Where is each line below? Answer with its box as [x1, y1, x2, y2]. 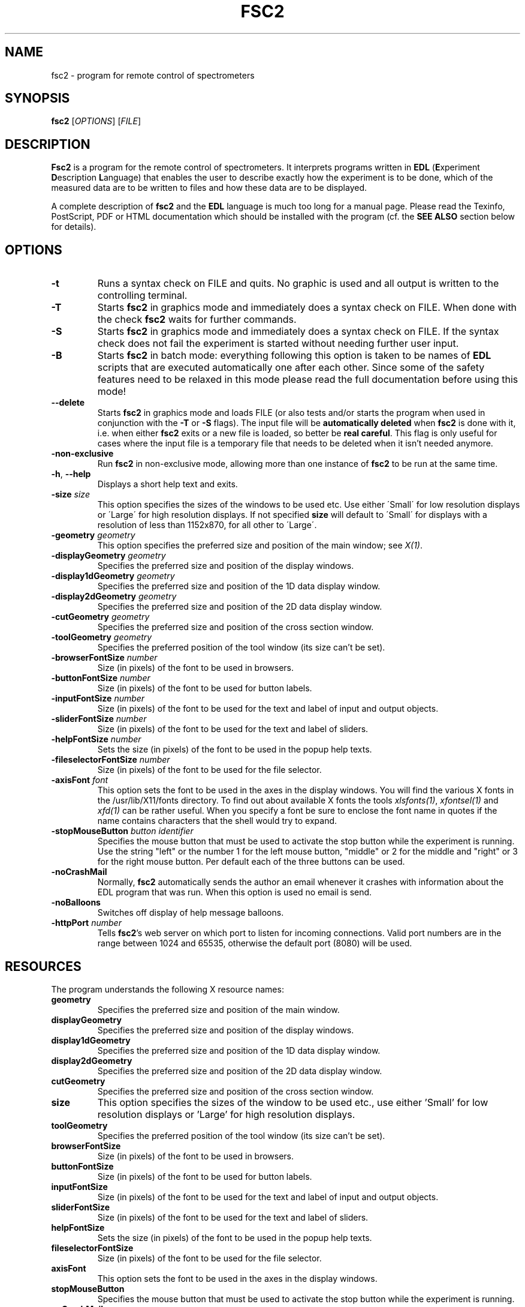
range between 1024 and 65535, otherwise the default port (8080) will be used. [97, 938, 412, 949]
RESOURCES [5, 958, 82, 974]
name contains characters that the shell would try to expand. [97, 816, 337, 826]
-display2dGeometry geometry [51, 591, 177, 602]
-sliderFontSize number [51, 714, 147, 724]
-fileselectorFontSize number [51, 754, 170, 765]
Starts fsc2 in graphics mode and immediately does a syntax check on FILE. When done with [97, 301, 517, 314]
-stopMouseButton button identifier [51, 826, 194, 837]
